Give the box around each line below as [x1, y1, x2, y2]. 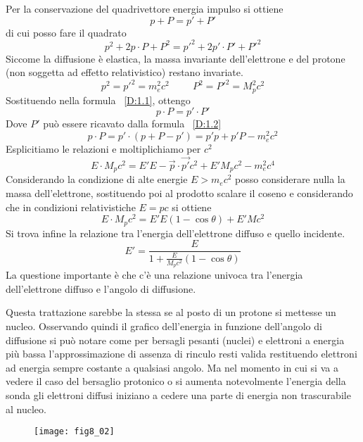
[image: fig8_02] [34, 427, 115, 437]
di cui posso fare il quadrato [6, 25, 127, 39]
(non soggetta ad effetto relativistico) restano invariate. [6, 65, 243, 80]
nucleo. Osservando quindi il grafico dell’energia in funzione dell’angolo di [6, 319, 322, 334]
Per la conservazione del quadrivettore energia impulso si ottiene [6, 1, 284, 15]
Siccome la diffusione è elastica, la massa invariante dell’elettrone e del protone [6, 51, 345, 65]
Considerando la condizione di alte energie [6, 172, 188, 187]
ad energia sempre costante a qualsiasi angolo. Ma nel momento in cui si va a [6, 360, 338, 374]
